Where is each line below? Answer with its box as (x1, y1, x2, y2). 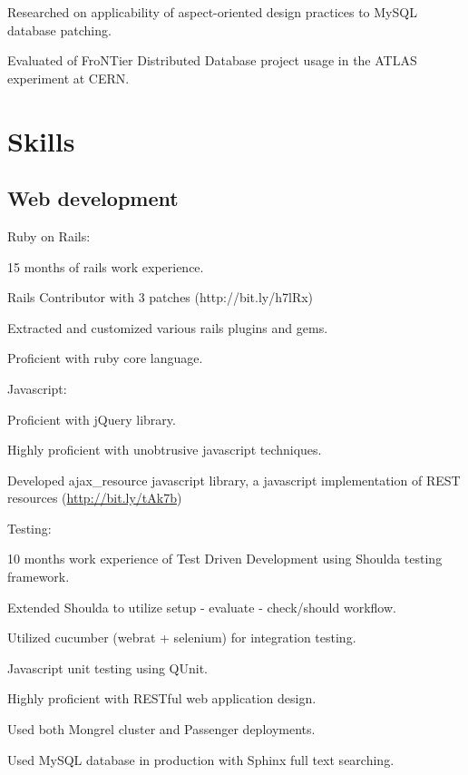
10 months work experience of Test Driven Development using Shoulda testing (7, 549, 443, 568)
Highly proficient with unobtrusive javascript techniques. (7, 440, 322, 459)
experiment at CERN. (7, 68, 130, 87)
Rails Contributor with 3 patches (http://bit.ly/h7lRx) (7, 288, 314, 307)
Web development (7, 184, 179, 212)
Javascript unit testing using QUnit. (7, 658, 208, 677)
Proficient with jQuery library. (7, 409, 176, 428)
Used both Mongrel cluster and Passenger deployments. (7, 720, 316, 739)
